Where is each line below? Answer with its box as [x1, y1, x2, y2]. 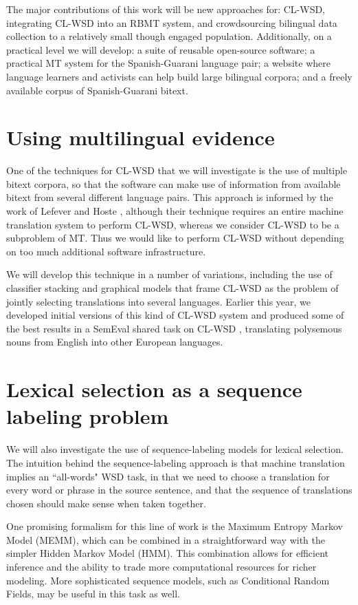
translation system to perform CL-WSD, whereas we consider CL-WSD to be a [6, 217, 339, 231]
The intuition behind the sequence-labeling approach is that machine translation [6, 455, 345, 469]
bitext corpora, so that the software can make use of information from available [6, 176, 341, 191]
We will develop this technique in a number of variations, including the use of [6, 267, 333, 282]
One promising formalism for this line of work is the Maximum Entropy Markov [6, 519, 343, 533]
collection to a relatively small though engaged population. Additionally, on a [6, 29, 332, 43]
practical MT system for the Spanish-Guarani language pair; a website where [6, 56, 331, 70]
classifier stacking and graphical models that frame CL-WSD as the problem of [6, 281, 339, 295]
